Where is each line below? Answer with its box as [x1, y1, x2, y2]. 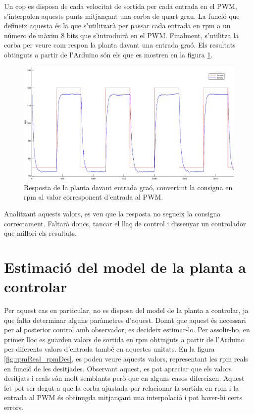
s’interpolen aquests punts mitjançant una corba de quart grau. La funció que [4, 10, 240, 21]
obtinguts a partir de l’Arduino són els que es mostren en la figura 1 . [4, 49, 213, 59]
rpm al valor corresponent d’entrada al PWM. [24, 192, 163, 202]
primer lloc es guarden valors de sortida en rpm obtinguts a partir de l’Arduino [4, 334, 245, 344]
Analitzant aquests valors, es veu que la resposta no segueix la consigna [4, 208, 221, 218]
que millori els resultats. [4, 228, 77, 238]
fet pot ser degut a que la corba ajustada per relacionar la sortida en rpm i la [4, 382, 239, 393]
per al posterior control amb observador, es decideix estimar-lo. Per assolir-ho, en [4, 324, 250, 335]
